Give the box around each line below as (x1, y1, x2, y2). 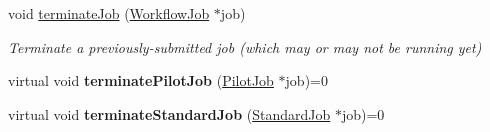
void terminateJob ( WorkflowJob (8, 3, 210, 23)
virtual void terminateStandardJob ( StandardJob (8, 103, 331, 124)
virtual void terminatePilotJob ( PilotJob (8, 70, 274, 91)
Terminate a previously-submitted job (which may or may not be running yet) (8, 36, 482, 57)
